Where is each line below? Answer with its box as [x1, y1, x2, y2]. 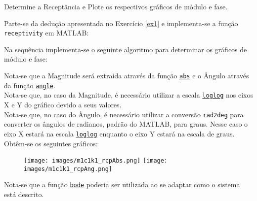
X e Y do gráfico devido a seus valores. [4, 100, 122, 109]
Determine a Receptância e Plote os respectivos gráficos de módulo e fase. [4, 1, 228, 11]
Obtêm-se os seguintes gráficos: [4, 138, 98, 148]
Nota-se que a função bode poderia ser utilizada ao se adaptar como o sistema [4, 179, 240, 190]
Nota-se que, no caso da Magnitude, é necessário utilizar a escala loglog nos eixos [4, 90, 253, 100]
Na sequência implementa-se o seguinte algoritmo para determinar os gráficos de [4, 44, 247, 54]
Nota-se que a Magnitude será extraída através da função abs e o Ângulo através [4, 70, 249, 81]
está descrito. [4, 189, 44, 200]
